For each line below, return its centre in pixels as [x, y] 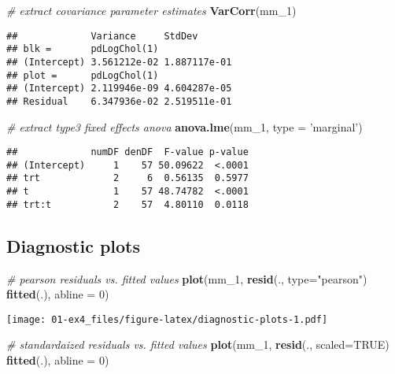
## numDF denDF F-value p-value [127, 152]
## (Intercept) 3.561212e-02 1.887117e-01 [119, 62]
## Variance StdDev [102, 36]
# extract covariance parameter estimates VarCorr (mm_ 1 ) [151, 10]
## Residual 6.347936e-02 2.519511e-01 [119, 101]
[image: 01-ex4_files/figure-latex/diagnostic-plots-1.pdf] [167, 319]
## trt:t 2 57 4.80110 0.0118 [127, 204]
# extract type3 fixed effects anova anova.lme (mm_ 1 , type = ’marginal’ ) [185, 126]
